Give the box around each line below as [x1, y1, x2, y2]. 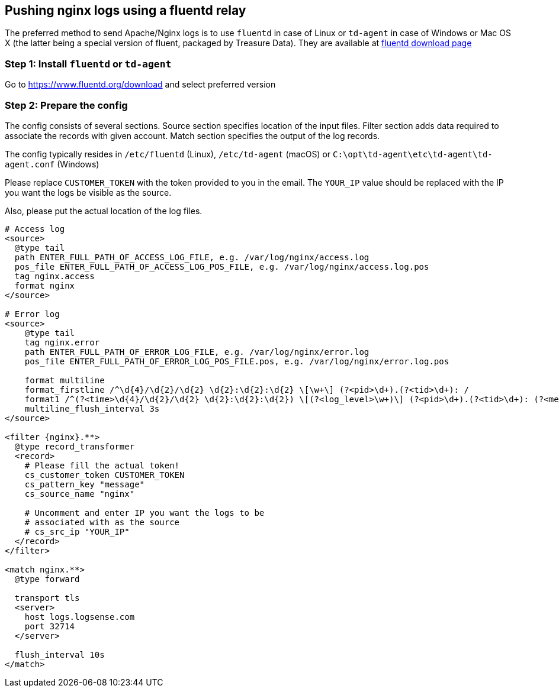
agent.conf [5, 159, 55, 169]
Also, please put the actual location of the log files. [5, 205, 203, 216]
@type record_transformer [14, 441, 135, 451]
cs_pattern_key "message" [24, 479, 145, 489]
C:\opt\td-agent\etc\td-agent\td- [333, 149, 493, 159]
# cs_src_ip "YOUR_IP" [24, 526, 130, 536]
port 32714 [24, 621, 75, 631]
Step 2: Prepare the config [5, 99, 128, 111]
